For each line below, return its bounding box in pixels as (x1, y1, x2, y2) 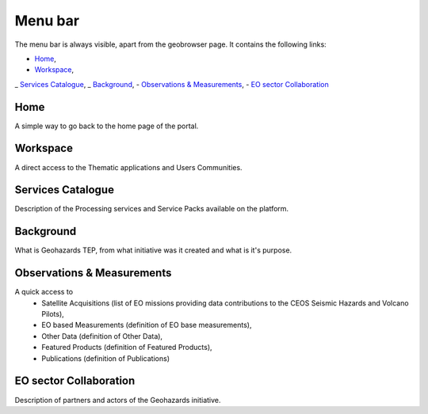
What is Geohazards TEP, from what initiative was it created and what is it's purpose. (14, 245, 292, 255)
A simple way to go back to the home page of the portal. (14, 121, 199, 131)
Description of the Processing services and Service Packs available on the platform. (14, 204, 289, 214)
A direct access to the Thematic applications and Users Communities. (14, 162, 243, 172)
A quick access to (14, 287, 74, 297)
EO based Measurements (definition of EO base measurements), (41, 321, 252, 330)
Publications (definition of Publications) (41, 353, 170, 363)
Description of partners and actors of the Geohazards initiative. (14, 395, 221, 405)
